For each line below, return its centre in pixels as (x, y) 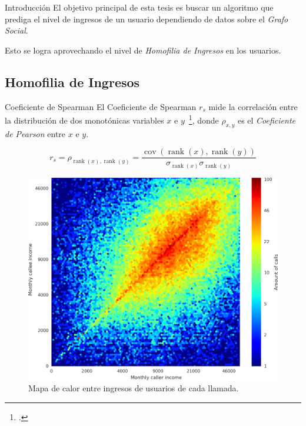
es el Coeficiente (266, 120)
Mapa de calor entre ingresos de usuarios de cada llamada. (134, 388)
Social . (16, 30)
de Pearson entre (35, 133)
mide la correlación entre (253, 106)
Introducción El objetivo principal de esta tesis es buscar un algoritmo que (139, 7)
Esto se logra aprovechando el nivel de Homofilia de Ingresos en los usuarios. (143, 50)
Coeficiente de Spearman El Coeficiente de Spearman (101, 106)
